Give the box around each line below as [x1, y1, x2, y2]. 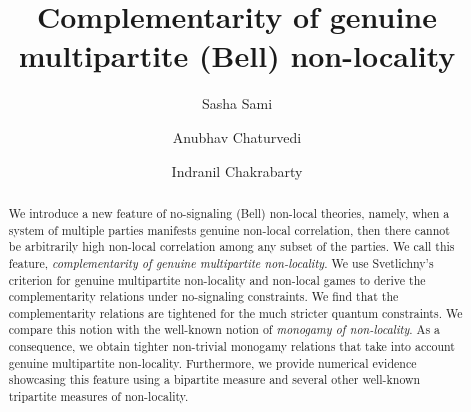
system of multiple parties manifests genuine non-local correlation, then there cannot [8, 221, 450, 238]
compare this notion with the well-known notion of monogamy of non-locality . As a [8, 321, 441, 338]
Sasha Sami [201, 93, 273, 114]
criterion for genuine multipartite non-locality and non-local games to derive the [8, 271, 426, 288]
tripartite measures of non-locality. [8, 388, 189, 405]
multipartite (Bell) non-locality [18, 35, 456, 76]
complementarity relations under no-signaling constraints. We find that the [8, 288, 399, 305]
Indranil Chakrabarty [171, 160, 303, 181]
